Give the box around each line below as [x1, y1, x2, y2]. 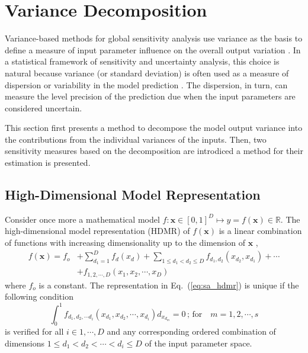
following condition [5, 290, 73, 303]
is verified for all [5, 325, 64, 338]
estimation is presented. [5, 156, 91, 169]
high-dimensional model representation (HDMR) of [5, 224, 190, 237]
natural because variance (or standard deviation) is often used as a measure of [5, 66, 289, 79]
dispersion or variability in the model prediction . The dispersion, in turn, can [5, 78, 288, 91]
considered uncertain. [5, 101, 82, 114]
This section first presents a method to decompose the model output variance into [5, 121, 303, 134]
